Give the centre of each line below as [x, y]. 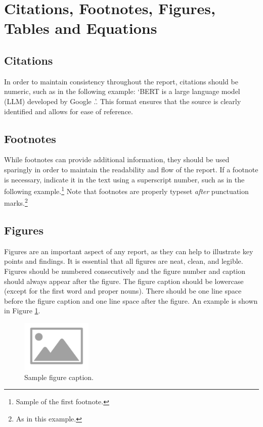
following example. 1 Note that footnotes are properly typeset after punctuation [126, 190]
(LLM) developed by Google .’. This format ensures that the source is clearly [123, 101]
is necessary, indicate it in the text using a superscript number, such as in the [124, 179]
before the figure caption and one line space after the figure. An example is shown [131, 300]
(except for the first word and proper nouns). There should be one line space [123, 291]
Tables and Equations [81, 28]
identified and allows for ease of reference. [69, 111]
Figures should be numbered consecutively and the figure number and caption [125, 271]
